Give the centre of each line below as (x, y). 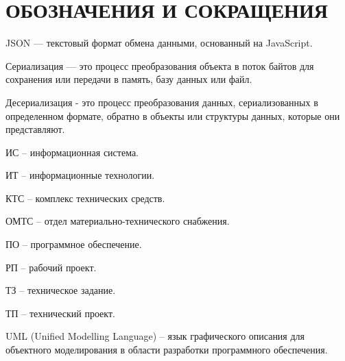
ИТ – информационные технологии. (80, 175)
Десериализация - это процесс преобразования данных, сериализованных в (162, 102)
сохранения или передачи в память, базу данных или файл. (129, 79)
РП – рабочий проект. (51, 267)
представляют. (35, 129)
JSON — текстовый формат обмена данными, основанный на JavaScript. (159, 43)
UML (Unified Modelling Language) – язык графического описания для (155, 336)
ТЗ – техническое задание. (61, 290)
